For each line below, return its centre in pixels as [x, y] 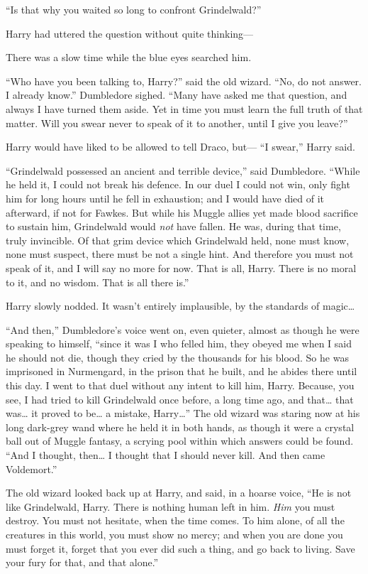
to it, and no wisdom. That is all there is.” [97, 282]
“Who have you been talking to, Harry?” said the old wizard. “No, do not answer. [184, 81]
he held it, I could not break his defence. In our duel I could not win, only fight [178, 184]
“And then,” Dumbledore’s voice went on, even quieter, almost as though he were [183, 329]
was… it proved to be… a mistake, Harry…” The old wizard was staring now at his [183, 413]
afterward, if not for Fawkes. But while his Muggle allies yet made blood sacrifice [182, 212]
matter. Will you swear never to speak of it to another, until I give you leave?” [177, 123]
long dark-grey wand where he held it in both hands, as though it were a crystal [180, 427]
